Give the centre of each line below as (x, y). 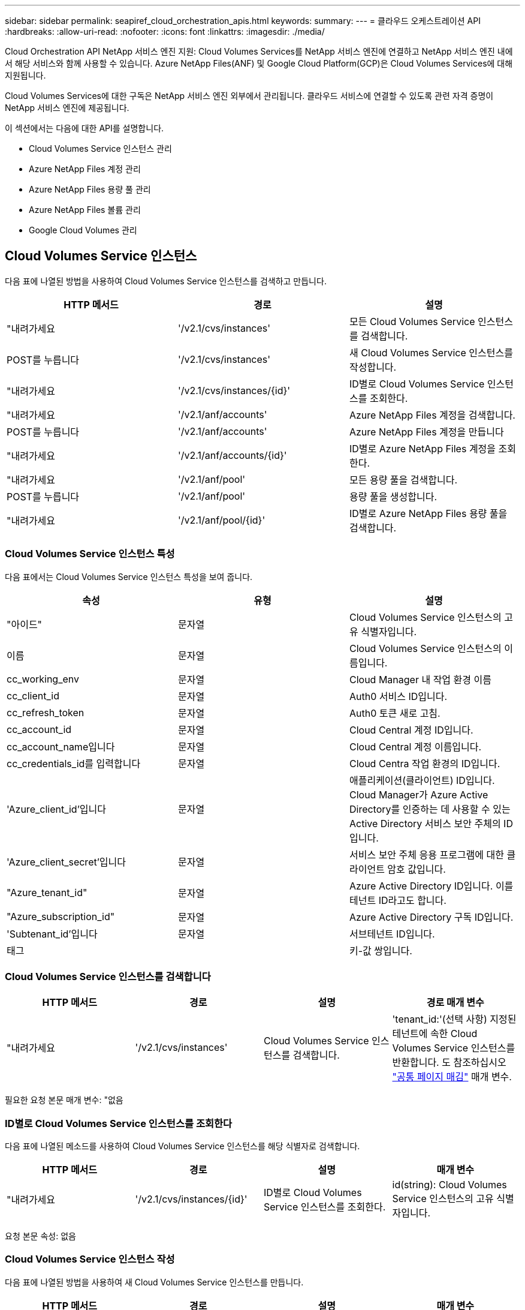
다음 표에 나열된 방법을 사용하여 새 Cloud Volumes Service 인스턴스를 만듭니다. (154, 1282)
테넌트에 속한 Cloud (435, 1034)
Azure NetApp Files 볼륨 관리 (85, 210)
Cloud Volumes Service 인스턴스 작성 (90, 1259)
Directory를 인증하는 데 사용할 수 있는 (430, 809)
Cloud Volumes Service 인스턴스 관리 (100, 148)
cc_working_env (43, 679)
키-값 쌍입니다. (381, 950)
